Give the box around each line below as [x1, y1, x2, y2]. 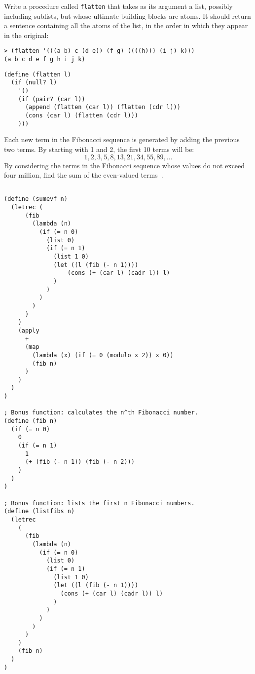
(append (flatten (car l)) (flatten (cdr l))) [25, 104, 181, 111]
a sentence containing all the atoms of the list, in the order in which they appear [4, 20, 248, 31]
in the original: [4, 30, 49, 40]
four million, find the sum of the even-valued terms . [4, 170, 163, 180]
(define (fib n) [4, 417, 57, 425]
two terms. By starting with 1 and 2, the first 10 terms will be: [4, 144, 194, 154]
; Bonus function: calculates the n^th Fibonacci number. [4, 409, 198, 416]
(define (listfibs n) [4, 508, 75, 515]
